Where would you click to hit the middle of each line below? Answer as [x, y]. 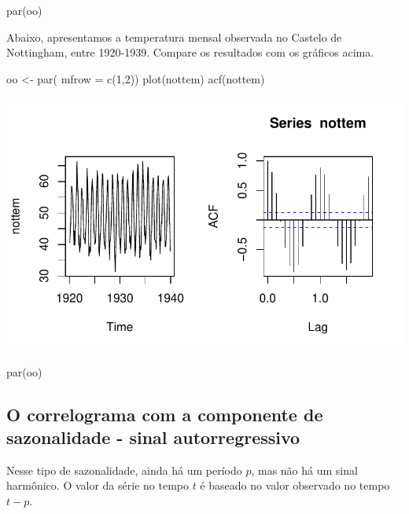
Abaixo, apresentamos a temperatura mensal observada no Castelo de [174, 37]
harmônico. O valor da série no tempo [98, 485]
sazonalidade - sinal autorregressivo [153, 437]
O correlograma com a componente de [165, 414]
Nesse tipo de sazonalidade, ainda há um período [124, 470]
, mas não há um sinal [304, 470]
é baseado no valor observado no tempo [295, 485]
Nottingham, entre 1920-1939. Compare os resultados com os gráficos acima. [190, 52]
